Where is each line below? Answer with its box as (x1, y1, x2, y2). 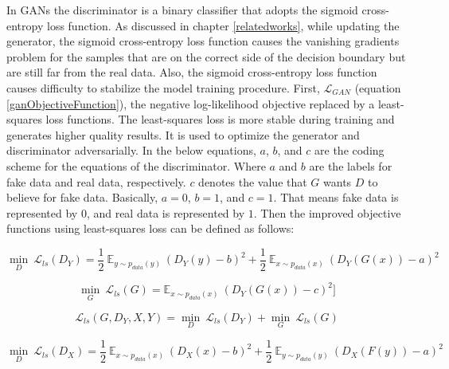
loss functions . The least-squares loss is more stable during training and (45, 111, 395, 128)
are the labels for (309, 157, 392, 174)
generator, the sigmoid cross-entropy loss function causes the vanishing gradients (6, 33, 400, 49)
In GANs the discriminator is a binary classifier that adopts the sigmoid (6, 2, 358, 18)
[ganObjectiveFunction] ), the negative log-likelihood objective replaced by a (6, 95, 375, 112)
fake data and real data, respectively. (6, 173, 186, 190)
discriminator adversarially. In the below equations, (6, 142, 256, 159)
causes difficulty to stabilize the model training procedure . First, (6, 79, 320, 96)
